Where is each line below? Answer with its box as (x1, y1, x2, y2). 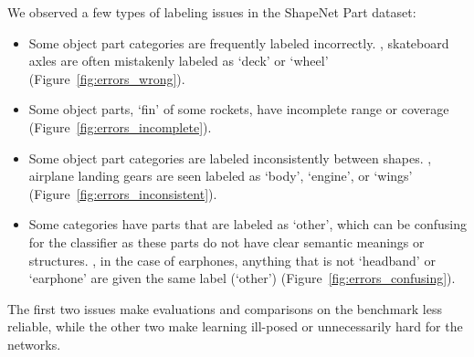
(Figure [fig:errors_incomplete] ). (28, 117, 212, 136)
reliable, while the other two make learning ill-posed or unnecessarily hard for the (7, 317, 463, 336)
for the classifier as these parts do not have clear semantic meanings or (28, 232, 425, 251)
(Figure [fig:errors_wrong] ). (28, 68, 185, 88)
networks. (7, 334, 61, 353)
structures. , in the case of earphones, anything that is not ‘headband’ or (28, 250, 436, 269)
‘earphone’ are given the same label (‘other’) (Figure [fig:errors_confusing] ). (28, 268, 456, 288)
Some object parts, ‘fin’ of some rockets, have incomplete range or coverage (28, 100, 449, 119)
